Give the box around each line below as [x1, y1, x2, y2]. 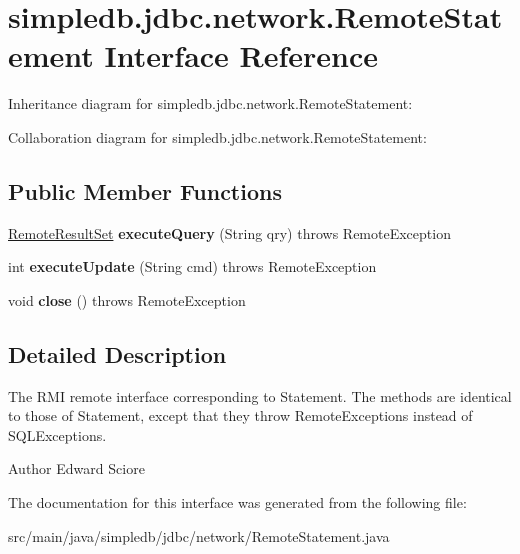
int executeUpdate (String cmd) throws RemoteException [8, 256, 377, 277]
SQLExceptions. [8, 424, 107, 445]
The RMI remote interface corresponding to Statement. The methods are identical [8, 385, 512, 406]
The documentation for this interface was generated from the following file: [8, 492, 467, 513]
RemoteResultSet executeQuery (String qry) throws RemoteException [8, 222, 451, 243]
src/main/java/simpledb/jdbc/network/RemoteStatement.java [8, 525, 390, 546]
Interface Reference [104, 35, 379, 76]
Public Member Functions [8, 175, 282, 206]
